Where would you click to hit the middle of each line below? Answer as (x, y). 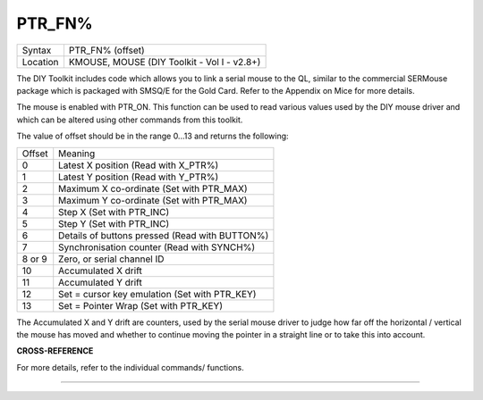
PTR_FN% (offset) (106, 50)
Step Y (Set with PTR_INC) (114, 223)
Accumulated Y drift (100, 282)
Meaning (77, 154)
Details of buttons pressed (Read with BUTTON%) (164, 235)
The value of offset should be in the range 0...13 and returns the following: (153, 136)
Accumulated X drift (101, 271)
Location (40, 62)
